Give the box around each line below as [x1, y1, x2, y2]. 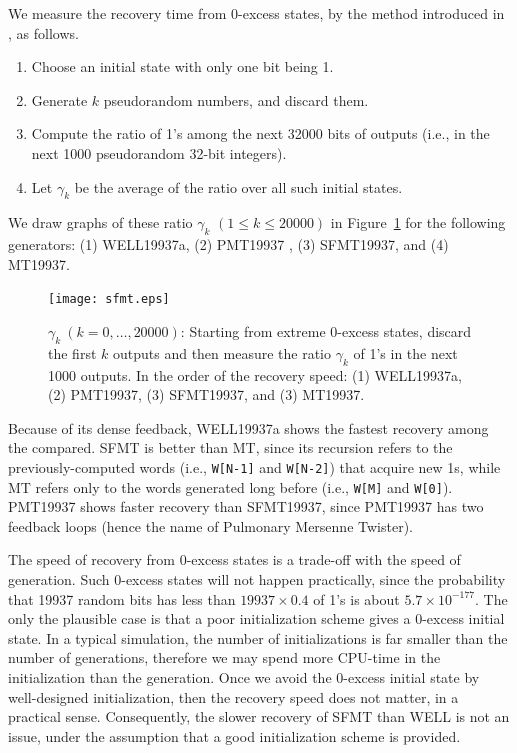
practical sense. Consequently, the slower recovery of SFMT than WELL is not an [8, 706, 510, 727]
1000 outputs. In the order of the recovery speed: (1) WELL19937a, [48, 364, 462, 385]
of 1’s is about [313, 588, 400, 609]
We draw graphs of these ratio [8, 212, 193, 233]
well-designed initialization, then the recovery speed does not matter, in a [8, 686, 459, 707]
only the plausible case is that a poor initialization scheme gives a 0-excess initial [8, 608, 505, 629]
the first [48, 342, 97, 363]
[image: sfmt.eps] [48, 292, 170, 307]
